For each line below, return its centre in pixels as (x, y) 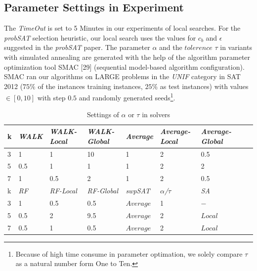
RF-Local (63, 191)
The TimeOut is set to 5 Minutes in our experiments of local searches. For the (122, 28)
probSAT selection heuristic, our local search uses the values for (100, 37)
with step (51, 98)
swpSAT (138, 191)
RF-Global (103, 191)
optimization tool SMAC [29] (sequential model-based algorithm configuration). (124, 67)
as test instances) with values (204, 86)
